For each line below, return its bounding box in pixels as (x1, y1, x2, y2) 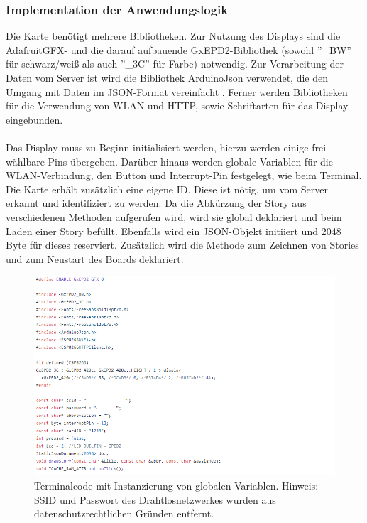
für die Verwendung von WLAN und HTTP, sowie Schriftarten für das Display (6, 98, 349, 113)
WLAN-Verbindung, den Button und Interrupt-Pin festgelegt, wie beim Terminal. (6, 168, 362, 183)
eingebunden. (6, 112, 63, 126)
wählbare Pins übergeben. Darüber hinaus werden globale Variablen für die (6, 153, 333, 168)
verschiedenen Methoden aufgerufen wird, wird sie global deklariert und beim (6, 209, 342, 224)
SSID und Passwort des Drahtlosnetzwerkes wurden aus (34, 492, 276, 507)
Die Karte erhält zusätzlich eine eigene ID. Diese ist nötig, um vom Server (6, 181, 328, 196)
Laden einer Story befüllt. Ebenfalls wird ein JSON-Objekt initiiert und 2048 (6, 223, 341, 238)
